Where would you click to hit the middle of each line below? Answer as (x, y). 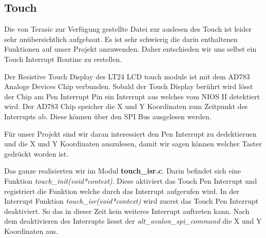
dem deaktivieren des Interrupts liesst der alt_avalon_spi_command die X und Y (133, 221)
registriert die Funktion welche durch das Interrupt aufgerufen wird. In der (122, 191)
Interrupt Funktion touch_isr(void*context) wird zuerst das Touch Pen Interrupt (131, 201)
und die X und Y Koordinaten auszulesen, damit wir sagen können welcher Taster (133, 144)
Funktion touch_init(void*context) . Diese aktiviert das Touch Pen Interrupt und (131, 180)
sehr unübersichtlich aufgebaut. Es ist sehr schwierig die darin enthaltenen (121, 39)
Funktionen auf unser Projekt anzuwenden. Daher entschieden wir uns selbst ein (130, 49)
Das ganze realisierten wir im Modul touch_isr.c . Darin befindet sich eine (123, 171)
